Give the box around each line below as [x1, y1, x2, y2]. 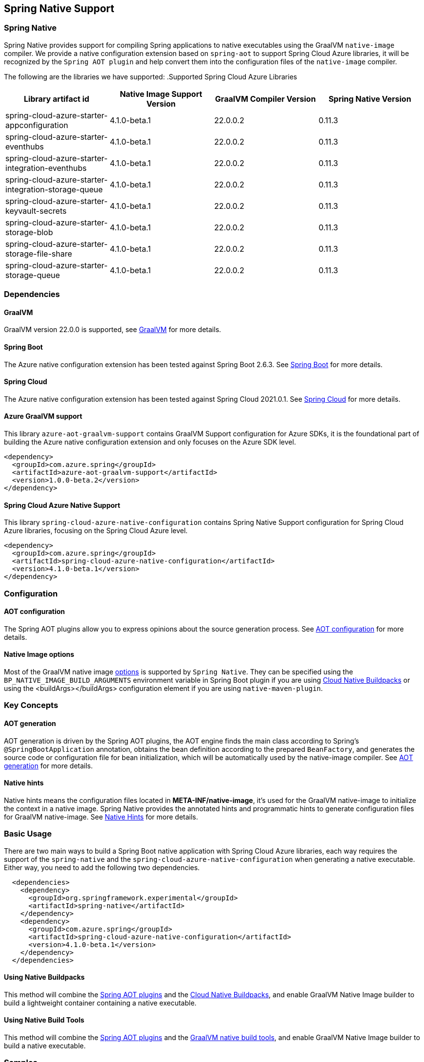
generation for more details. [4, 761, 93, 770]
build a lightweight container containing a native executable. [4, 998, 197, 1007]
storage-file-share [5, 248, 72, 259]
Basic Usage [4, 829, 52, 839]
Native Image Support [120, 89, 203, 99]
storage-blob [5, 227, 53, 237]
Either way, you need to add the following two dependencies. [4, 863, 200, 872]
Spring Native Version [328, 93, 411, 104]
